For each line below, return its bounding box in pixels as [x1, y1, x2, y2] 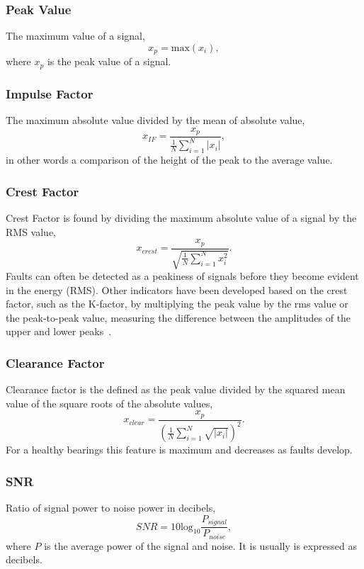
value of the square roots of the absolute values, [6, 395, 213, 410]
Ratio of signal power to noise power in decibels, [6, 500, 216, 515]
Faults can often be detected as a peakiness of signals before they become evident [6, 269, 359, 283]
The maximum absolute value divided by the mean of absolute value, [6, 112, 305, 127]
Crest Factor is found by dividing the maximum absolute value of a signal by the [6, 210, 357, 225]
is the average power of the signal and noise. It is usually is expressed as [44, 538, 357, 553]
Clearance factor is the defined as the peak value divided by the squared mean [6, 382, 346, 397]
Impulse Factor [6, 84, 93, 102]
